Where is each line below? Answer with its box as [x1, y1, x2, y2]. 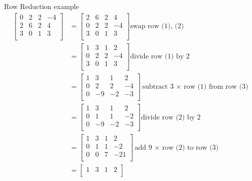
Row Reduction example [4, 1, 79, 11]
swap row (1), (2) [130, 23, 184, 30]
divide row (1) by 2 [130, 53, 190, 61]
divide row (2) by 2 [141, 113, 201, 121]
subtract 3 [142, 83, 174, 91]
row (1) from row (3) [184, 83, 248, 91]
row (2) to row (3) [162, 144, 219, 151]
